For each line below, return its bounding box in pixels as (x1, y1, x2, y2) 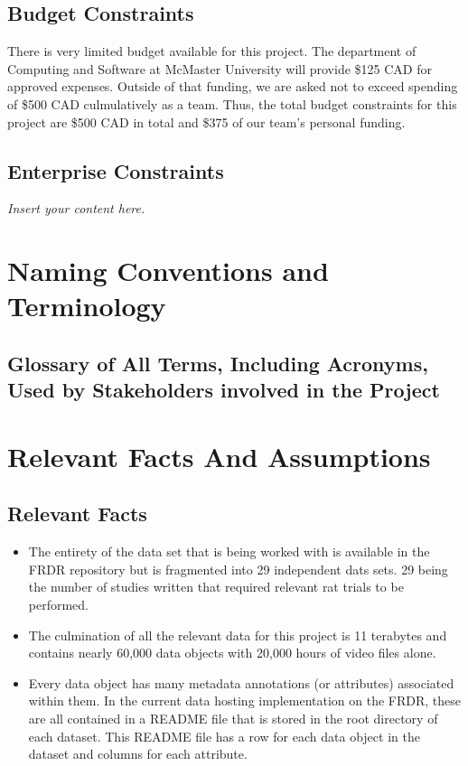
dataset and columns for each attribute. (28, 744, 248, 763)
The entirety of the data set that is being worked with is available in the (28, 542, 430, 561)
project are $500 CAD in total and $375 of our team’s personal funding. (7, 112, 406, 131)
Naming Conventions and (7, 252, 329, 289)
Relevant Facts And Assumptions (7, 437, 431, 474)
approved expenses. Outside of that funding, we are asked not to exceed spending (7, 77, 458, 96)
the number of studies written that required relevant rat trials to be (28, 577, 404, 596)
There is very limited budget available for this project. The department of (7, 42, 417, 61)
